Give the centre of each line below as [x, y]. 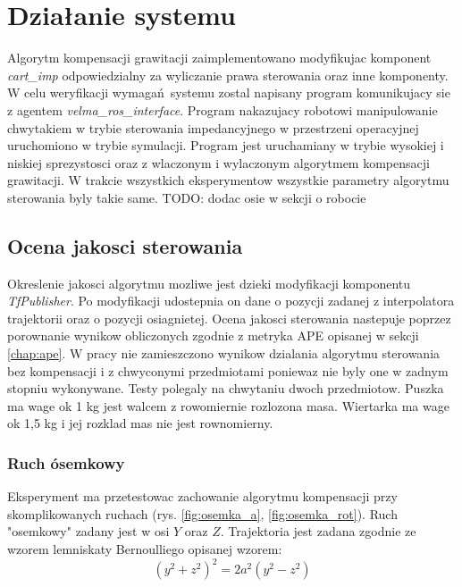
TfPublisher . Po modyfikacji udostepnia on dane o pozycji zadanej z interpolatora [231, 301]
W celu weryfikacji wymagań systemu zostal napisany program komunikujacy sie [229, 92]
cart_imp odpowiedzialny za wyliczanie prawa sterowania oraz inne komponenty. [228, 75]
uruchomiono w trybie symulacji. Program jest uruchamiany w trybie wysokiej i [226, 145]
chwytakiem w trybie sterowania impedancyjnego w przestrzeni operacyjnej [213, 127]
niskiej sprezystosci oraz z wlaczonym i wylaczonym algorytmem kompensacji [218, 162]
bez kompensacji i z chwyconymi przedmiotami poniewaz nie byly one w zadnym [228, 370]
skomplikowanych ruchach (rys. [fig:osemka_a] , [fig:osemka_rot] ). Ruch [202, 513]
